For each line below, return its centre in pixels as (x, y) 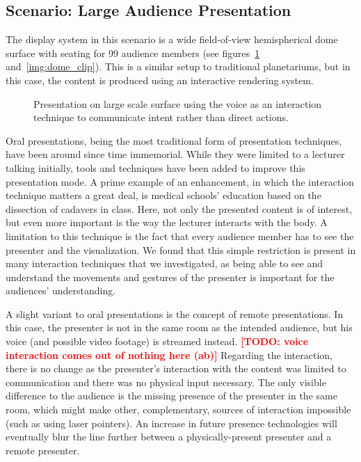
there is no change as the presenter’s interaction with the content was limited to (176, 368)
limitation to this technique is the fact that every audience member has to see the (180, 236)
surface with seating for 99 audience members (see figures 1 (133, 53)
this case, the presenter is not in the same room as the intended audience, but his (179, 327)
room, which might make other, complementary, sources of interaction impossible (178, 409)
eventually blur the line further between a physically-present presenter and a (169, 437)
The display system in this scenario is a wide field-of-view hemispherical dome (172, 39)
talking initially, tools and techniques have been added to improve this (155, 167)
